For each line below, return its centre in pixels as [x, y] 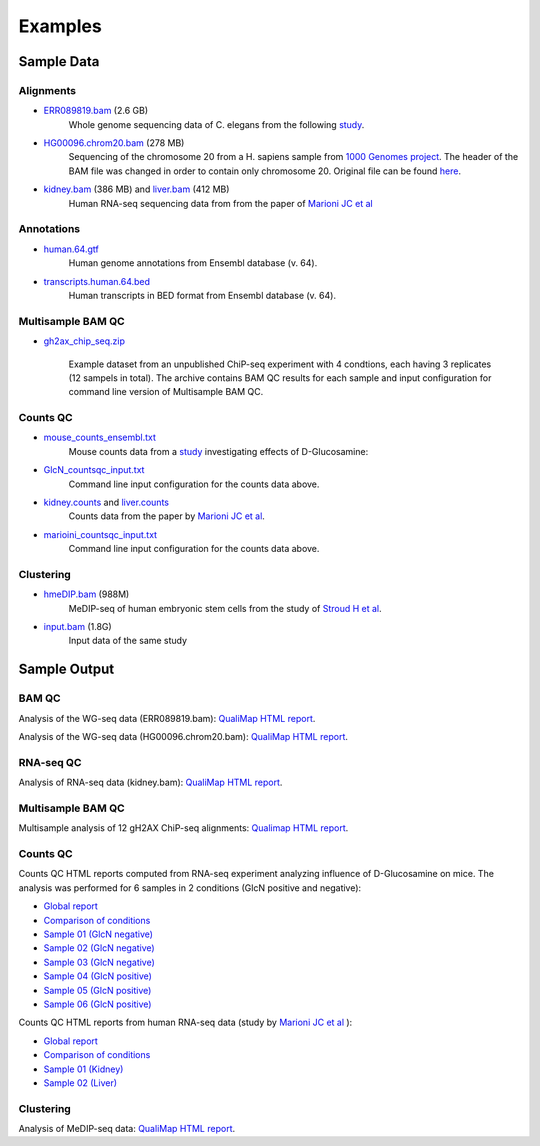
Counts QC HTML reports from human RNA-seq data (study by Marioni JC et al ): [185, 1022]
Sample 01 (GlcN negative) [98, 934]
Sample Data [59, 61]
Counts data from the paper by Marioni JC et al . [166, 516]
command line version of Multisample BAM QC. [166, 392]
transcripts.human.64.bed [96, 281]
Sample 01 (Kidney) [83, 1069]
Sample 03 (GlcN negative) [99, 962]
